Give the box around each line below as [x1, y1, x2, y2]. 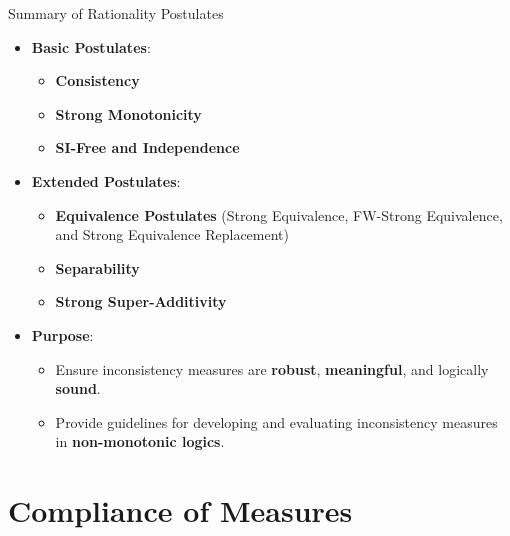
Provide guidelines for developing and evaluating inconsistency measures [55, 411, 498, 432]
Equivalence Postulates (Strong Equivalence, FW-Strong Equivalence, [55, 204, 503, 225]
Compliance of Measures [8, 490, 353, 531]
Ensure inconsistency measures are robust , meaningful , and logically [55, 358, 489, 379]
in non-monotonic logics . [55, 431, 225, 452]
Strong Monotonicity [55, 103, 202, 124]
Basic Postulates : [31, 36, 151, 57]
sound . [55, 378, 101, 399]
